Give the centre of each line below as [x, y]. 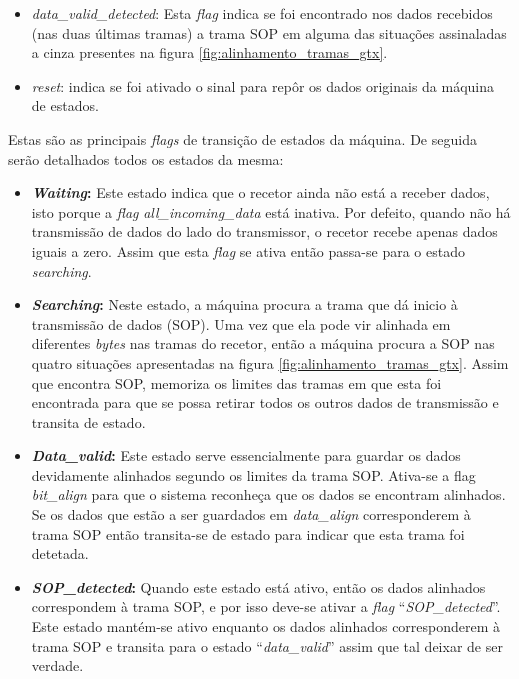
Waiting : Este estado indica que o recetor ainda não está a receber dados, [260, 192]
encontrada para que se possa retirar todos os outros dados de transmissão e [265, 402]
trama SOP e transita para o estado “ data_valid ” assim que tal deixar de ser [267, 645]
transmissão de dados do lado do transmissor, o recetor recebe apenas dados [264, 231]
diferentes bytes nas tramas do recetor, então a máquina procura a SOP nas [263, 343]
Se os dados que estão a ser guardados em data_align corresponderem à [251, 514]
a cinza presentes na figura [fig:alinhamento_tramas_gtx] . [209, 52]
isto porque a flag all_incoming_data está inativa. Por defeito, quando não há [271, 211]
